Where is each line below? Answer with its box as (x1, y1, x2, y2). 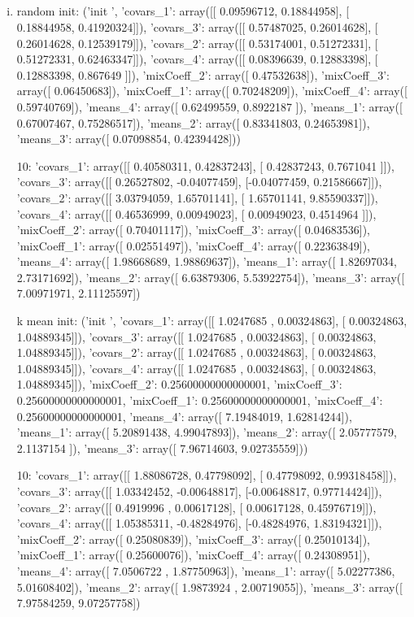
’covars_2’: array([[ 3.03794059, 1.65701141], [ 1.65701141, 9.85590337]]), (16, 189, 378, 206)
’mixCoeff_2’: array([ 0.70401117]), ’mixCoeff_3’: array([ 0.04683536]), (16, 221, 370, 238)
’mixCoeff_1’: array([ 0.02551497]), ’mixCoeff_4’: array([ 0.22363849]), (16, 237, 370, 254)
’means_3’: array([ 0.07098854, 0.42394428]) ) (16, 130, 241, 147)
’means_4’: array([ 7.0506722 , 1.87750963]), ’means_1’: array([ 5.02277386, (16, 562, 395, 579)
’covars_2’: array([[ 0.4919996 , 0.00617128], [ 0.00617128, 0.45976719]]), (16, 498, 377, 515)
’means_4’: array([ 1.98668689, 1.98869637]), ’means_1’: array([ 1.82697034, (16, 253, 397, 270)
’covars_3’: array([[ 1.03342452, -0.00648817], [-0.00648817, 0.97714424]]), (16, 483, 382, 500)
